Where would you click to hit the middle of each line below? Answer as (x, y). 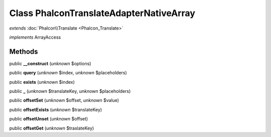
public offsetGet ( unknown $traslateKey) (52, 128)
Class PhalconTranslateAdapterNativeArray (102, 13)
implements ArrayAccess (35, 37)
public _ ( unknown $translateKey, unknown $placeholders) (70, 91)
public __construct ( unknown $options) (50, 63)
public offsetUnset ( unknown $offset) (49, 119)
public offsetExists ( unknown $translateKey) (56, 109)
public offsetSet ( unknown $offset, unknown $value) (64, 100)
